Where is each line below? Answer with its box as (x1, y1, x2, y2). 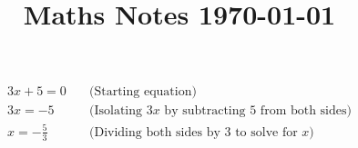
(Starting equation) (89, 85, 197, 99)
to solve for (235, 125, 298, 139)
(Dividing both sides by (89, 125, 220, 139)
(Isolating (89, 104, 143, 118)
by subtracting (164, 104, 246, 118)
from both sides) (260, 104, 352, 118)
